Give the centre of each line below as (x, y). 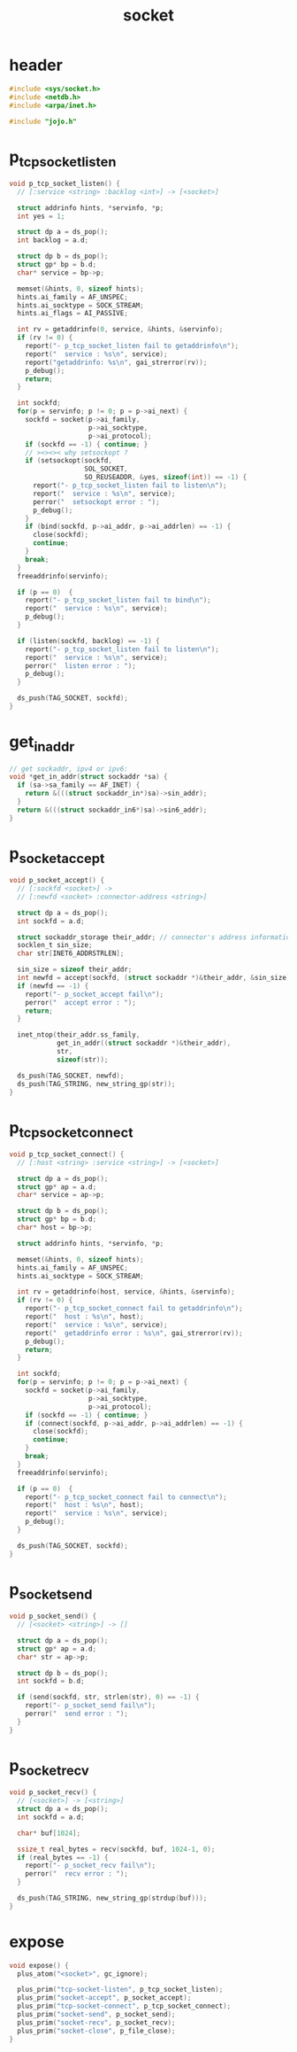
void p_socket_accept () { (57, 881)
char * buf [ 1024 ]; (49, 1833)
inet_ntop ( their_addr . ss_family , (79, 1035)
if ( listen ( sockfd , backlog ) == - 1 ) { (89, 641)
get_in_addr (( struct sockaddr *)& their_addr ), (144, 1043)
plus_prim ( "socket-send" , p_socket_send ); (96, 2015)
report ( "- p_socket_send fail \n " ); (91, 1706)
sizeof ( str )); (82, 1060)
